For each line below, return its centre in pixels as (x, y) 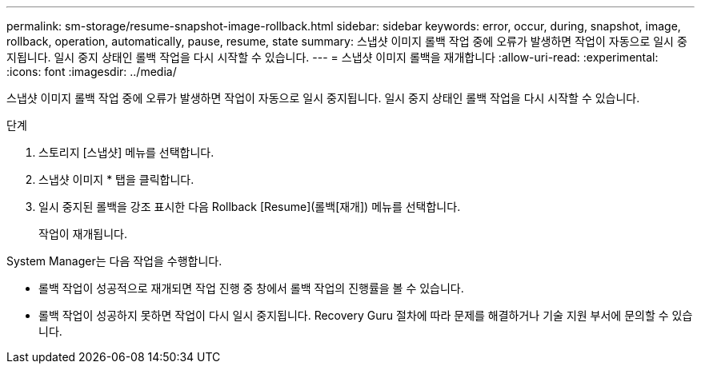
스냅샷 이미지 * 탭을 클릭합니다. (116, 179)
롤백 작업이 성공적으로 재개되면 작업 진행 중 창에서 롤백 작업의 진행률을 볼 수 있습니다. (251, 288)
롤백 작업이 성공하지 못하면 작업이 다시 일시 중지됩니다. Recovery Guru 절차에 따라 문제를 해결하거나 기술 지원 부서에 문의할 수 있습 (366, 315)
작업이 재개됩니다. (83, 234)
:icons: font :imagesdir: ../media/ (92, 72)
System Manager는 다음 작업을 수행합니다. (114, 261)
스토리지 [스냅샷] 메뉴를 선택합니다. (126, 152)
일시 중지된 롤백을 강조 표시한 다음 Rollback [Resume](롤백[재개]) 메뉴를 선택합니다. (250, 207)
